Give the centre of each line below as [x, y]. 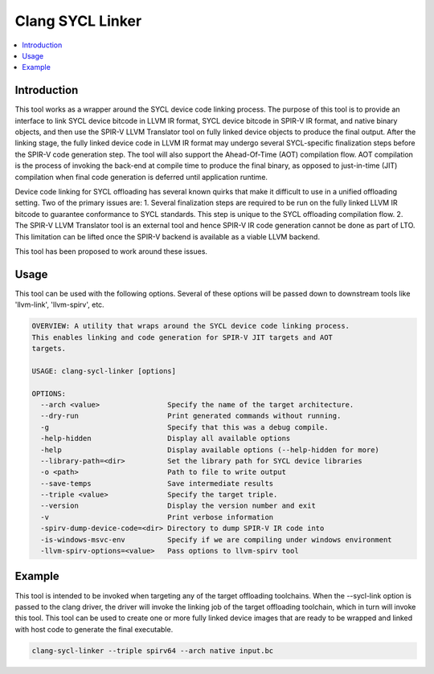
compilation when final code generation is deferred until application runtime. [141, 177]
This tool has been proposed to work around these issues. [111, 251]
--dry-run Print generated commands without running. [191, 416]
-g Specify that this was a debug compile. [184, 427]
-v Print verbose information [157, 517]
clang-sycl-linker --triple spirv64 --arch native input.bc [153, 650]
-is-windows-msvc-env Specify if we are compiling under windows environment [217, 539]
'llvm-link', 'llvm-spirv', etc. [59, 304]
